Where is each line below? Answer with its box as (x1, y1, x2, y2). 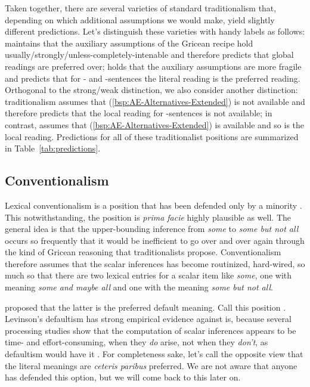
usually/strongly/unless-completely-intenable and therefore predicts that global (5, 48, 294, 61)
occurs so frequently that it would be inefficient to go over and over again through (5, 234, 305, 246)
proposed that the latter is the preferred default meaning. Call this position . (5, 301, 286, 313)
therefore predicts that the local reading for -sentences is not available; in (5, 107, 272, 119)
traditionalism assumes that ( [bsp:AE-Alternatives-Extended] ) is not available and (5, 95, 305, 107)
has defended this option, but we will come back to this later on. (5, 371, 241, 383)
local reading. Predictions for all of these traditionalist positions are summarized (5, 130, 299, 143)
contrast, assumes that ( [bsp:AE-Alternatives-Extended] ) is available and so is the (5, 118, 305, 131)
